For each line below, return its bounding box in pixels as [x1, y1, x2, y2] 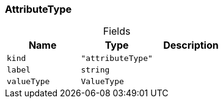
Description [163, 39, 219, 52]
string [81, 65, 110, 75]
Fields [103, 25, 131, 38]
